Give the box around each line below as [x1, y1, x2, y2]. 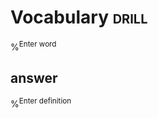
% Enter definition [10, 96, 72, 110]
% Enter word [10, 39, 57, 53]
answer [10, 69, 58, 86]
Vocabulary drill [10, 6, 148, 29]
